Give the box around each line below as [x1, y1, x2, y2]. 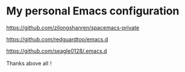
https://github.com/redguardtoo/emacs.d [6, 35, 108, 43]
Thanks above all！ [6, 59, 54, 67]
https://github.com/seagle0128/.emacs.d [6, 47, 107, 55]
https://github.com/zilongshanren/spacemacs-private [6, 24, 140, 31]
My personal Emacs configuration [6, 4, 180, 18]
